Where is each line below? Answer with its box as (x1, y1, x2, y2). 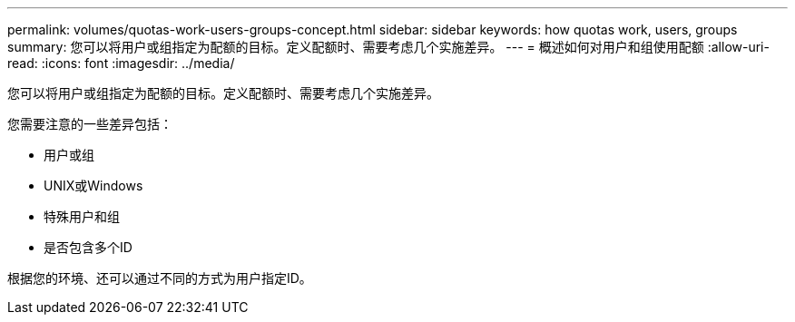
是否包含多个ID (44, 239, 132, 255)
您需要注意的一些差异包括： (7, 116, 172, 132)
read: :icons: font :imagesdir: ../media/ (7, 55, 235, 71)
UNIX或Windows (44, 178, 143, 193)
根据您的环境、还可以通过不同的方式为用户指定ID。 (7, 270, 312, 286)
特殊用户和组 (44, 209, 120, 224)
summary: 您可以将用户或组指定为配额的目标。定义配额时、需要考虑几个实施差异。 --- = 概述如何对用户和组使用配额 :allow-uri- (7, 39, 770, 54)
